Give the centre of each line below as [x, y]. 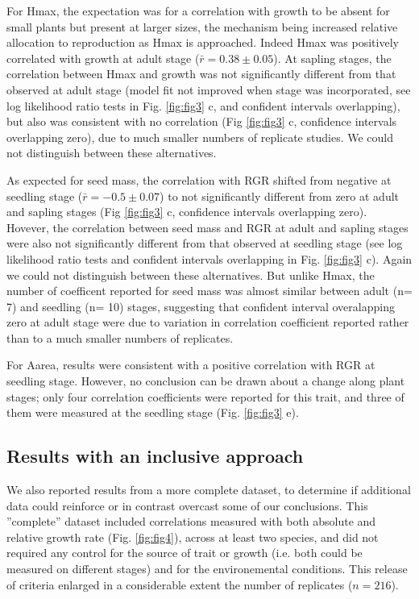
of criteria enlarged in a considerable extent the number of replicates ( [180, 584]
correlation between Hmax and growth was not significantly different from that [201, 74]
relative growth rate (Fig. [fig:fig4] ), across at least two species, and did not [193, 537]
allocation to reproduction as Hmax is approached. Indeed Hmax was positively [203, 42]
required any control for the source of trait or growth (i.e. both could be [185, 553]
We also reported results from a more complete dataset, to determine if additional [209, 490]
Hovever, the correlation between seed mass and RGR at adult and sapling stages [207, 227]
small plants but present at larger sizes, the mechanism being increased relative [202, 26]
